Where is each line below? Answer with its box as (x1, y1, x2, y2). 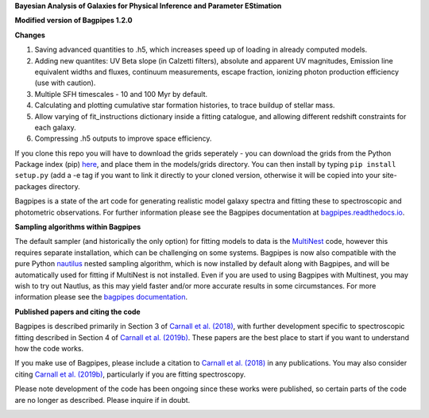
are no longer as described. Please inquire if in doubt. (14, 395, 191, 404)
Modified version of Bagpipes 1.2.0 (14, 16, 133, 25)
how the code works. (14, 343, 84, 353)
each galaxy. (34, 122, 77, 132)
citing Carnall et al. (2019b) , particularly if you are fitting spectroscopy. (14, 370, 246, 379)
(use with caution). (34, 78, 96, 87)
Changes (14, 30, 45, 40)
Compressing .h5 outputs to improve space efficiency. (34, 134, 212, 143)
